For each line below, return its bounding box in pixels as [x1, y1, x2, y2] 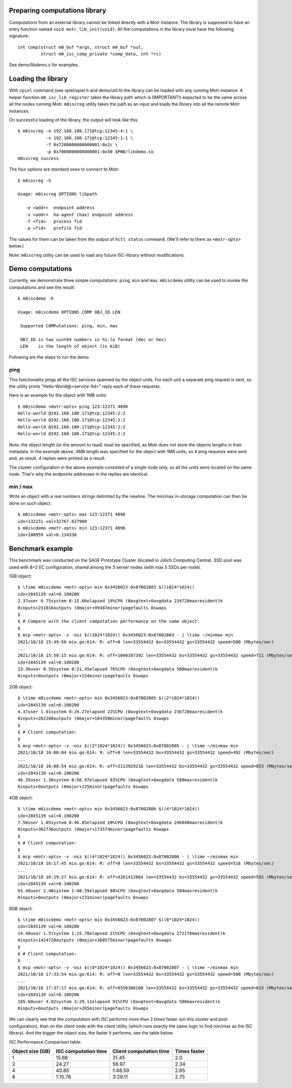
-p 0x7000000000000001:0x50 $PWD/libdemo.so [45, 149, 154, 154]
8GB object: [9, 905, 33, 911]
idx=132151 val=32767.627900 [18, 518, 87, 524]
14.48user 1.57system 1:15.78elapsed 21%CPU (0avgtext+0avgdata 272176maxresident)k [18, 931, 226, 936]
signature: [9, 33, 29, 39]
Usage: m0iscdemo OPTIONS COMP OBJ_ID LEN [18, 309, 121, 315]
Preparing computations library [9, 6, 107, 15]
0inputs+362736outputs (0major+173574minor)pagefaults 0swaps [18, 826, 169, 832]
